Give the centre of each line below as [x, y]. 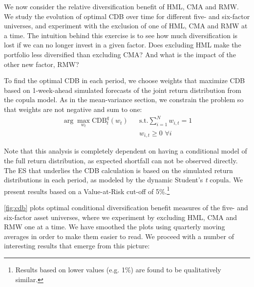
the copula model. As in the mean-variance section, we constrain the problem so [124, 99]
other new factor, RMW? [42, 64]
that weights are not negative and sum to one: [73, 109]
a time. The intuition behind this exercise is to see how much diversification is [121, 35]
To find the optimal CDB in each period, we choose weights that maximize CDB [125, 80]
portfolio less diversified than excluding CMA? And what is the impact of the [120, 54]
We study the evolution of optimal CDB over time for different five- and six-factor [127, 16]
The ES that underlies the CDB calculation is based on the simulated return [118, 170]
